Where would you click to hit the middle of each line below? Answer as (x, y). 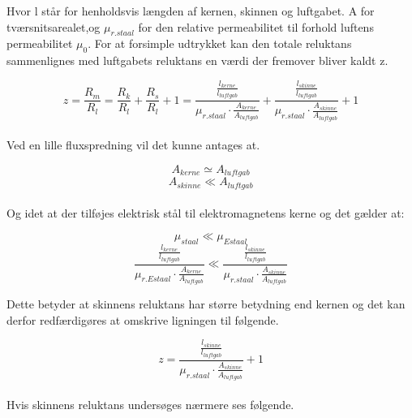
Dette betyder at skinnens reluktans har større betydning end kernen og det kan (206, 304)
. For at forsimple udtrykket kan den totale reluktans (220, 43)
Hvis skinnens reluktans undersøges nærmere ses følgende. (150, 404)
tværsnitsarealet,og (54, 26)
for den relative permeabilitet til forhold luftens (256, 26)
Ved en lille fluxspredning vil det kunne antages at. (133, 145)
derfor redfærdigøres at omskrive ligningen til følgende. (143, 319)
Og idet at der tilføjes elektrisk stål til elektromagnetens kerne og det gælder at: (206, 213)
